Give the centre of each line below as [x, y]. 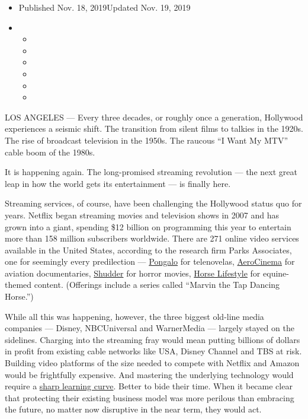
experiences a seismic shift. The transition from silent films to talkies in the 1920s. [154, 128]
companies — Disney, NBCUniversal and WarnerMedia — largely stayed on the [150, 328]
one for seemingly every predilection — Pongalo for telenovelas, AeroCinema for [150, 261]
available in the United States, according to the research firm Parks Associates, [148, 250]
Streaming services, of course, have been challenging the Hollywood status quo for [153, 203]
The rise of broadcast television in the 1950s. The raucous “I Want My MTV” [147, 140]
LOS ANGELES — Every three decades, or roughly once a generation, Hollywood [154, 117]
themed [18, 285]
